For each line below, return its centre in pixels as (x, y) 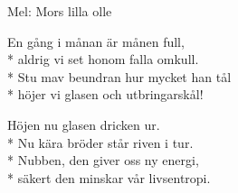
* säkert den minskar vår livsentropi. (109, 177)
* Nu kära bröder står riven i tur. (100, 142)
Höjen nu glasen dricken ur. (84, 124)
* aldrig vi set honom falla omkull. (103, 59)
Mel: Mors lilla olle (60, 11)
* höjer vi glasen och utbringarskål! (105, 94)
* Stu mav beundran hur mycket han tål (119, 76)
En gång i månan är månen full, (96, 41)
